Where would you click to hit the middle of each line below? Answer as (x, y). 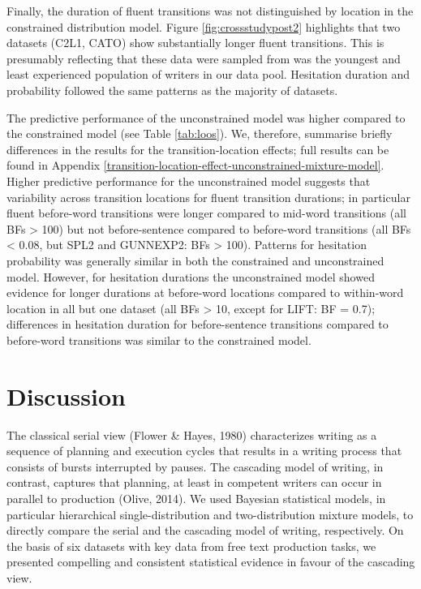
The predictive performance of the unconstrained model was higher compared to (206, 117)
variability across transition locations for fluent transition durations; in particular (208, 197)
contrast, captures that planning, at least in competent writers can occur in (194, 482)
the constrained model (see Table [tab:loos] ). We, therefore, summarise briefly (200, 133)
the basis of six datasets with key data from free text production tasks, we (191, 546)
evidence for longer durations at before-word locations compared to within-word (205, 292)
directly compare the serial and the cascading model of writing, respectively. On (205, 530)
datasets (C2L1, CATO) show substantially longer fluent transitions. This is (195, 43)
